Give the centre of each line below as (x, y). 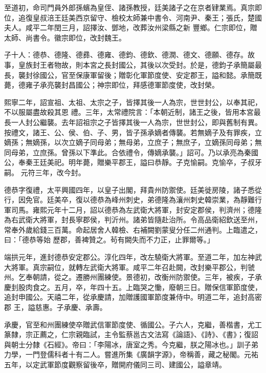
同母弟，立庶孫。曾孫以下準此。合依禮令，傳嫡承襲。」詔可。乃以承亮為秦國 (131, 152)
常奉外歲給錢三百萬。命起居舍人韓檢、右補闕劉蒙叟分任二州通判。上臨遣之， (133, 229)
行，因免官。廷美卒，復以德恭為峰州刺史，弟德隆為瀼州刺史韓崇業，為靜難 (129, 200)
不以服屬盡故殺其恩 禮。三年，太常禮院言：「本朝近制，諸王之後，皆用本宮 (129, 112)
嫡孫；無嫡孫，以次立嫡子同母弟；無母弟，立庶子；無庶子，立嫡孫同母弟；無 (133, 142)
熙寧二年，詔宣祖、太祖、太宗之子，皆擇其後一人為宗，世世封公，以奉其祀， (133, 102)
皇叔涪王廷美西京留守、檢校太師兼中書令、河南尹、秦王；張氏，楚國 (147, 17)
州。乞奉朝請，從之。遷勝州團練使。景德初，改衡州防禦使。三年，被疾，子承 (133, 277)
